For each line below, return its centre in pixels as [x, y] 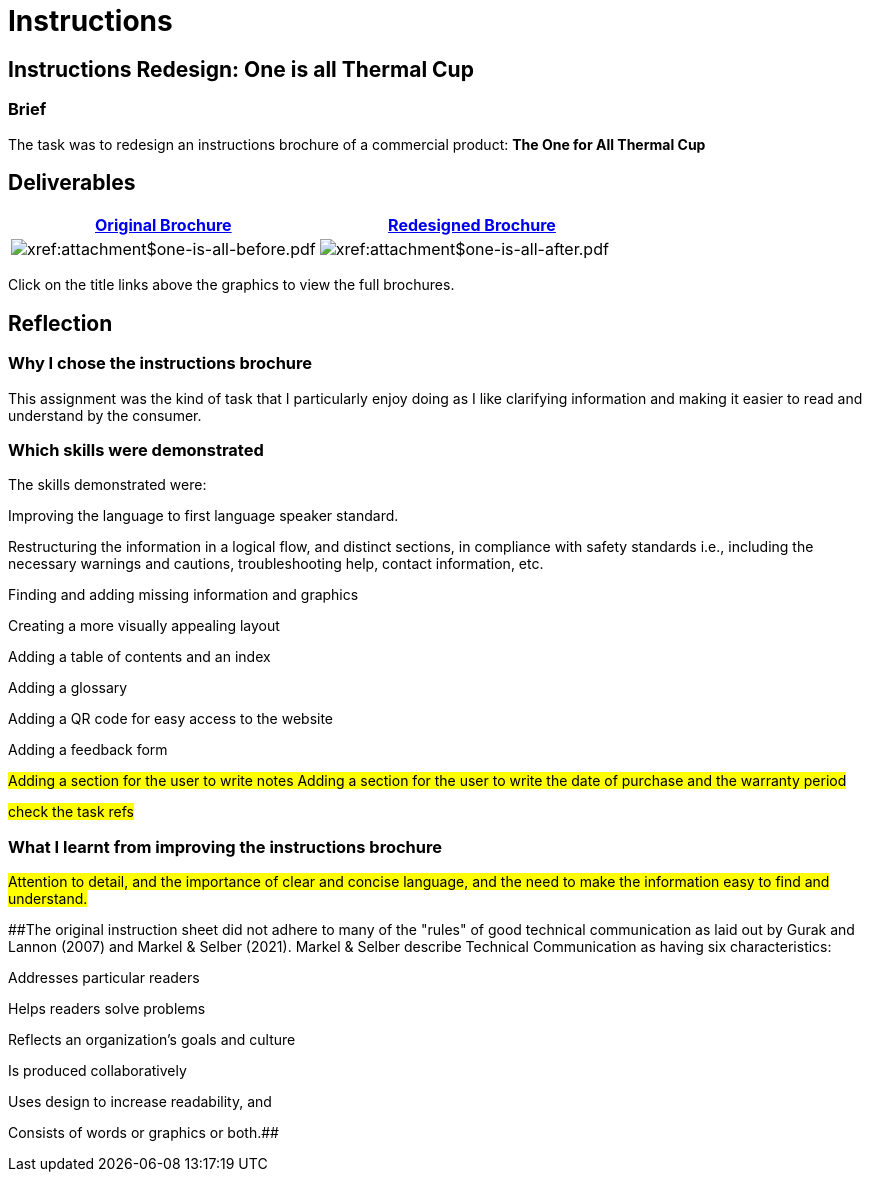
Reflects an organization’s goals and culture [152, 1040]
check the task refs [71, 812]
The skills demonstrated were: [107, 485]
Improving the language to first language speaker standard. [203, 516]
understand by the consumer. [105, 415]
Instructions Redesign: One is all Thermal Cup [241, 69]
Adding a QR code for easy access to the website [171, 719]
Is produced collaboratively [97, 1071]
